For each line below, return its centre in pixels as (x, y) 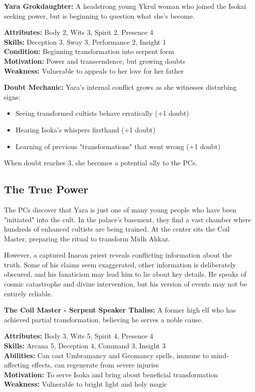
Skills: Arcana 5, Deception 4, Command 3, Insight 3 (85, 346)
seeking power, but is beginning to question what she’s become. (99, 15)
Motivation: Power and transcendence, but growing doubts (95, 61)
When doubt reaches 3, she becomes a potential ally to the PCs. (101, 163)
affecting (17, 365)
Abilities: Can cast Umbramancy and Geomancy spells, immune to (106, 355)
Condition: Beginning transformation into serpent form (89, 51)
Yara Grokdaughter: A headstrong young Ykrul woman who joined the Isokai (125, 6)
